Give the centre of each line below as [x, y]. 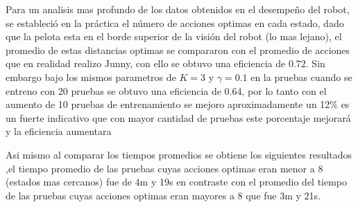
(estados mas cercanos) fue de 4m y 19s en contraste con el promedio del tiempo [177, 182]
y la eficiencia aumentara [59, 131]
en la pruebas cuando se [301, 76]
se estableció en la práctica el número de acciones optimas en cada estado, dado [175, 22]
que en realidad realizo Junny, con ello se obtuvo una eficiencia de [146, 63]
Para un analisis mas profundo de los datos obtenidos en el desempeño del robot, [178, 9]
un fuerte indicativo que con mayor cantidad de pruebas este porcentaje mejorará [178, 117]
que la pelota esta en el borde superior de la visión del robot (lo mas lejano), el [174, 36]
